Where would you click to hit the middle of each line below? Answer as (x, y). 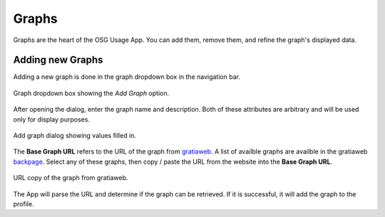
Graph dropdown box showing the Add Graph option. (91, 93)
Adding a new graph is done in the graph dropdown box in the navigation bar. (127, 77)
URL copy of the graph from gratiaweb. (71, 178)
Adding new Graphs (58, 60)
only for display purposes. (52, 119)
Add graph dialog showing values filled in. (75, 136)
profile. (24, 203)
